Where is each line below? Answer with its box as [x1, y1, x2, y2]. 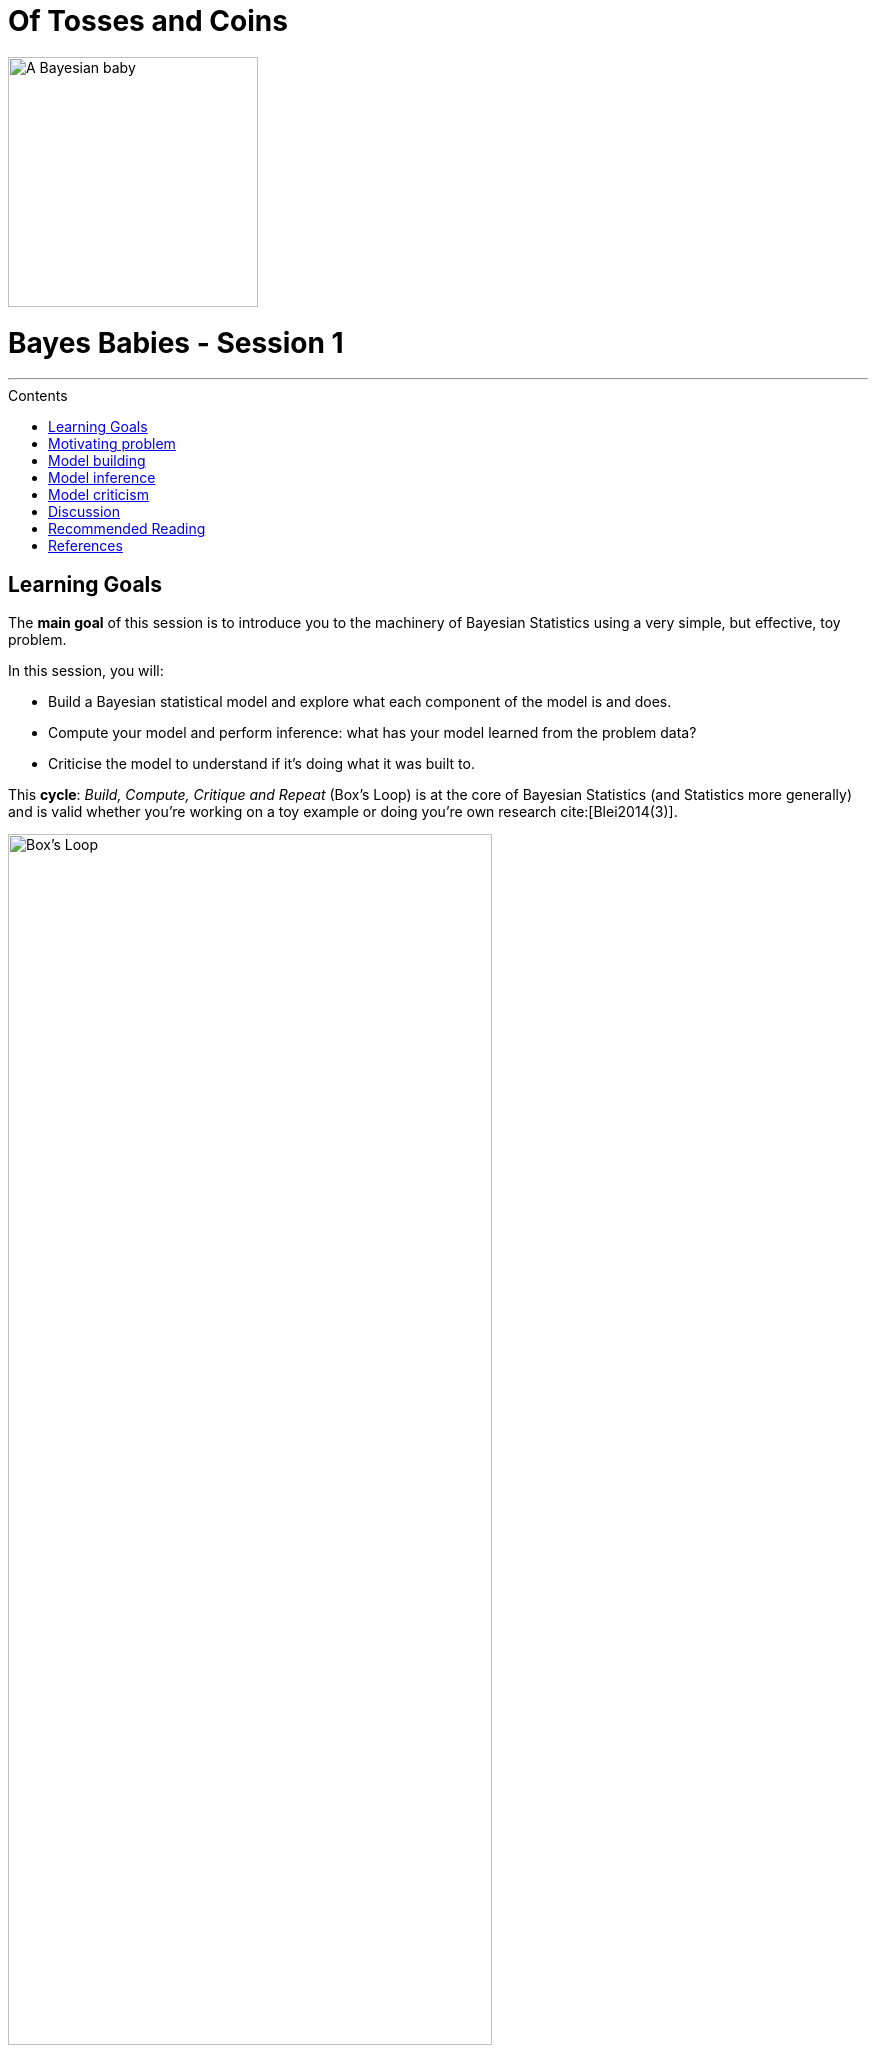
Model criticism [48, 486, 149, 504]
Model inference [48, 469, 156, 487]
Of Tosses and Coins [8, 4, 288, 38]
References [48, 537, 123, 555]
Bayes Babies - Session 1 [8, 325, 344, 360]
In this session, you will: [8, 662, 164, 680]
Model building [48, 452, 146, 470]
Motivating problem [48, 435, 176, 453]
